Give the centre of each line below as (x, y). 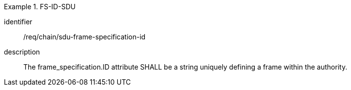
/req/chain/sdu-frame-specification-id (85, 37)
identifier (18, 22)
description (22, 52)
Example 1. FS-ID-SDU (40, 7)
